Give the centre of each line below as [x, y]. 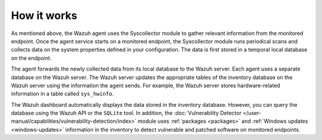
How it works [44, 15]
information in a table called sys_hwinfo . [62, 94]
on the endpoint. [31, 58]
